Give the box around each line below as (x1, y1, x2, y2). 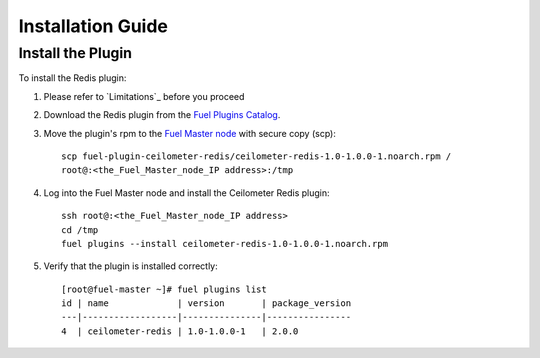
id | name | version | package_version (61, 298, 352, 309)
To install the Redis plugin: (18, 72, 127, 84)
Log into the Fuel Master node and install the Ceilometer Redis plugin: (43, 186, 330, 199)
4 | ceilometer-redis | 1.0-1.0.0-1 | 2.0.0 (61, 325, 299, 337)
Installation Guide (18, 15, 169, 37)
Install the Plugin (18, 44, 133, 62)
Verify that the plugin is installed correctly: (43, 260, 219, 272)
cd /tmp (61, 224, 99, 235)
